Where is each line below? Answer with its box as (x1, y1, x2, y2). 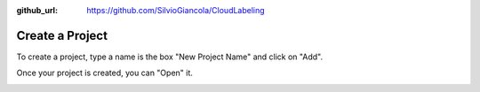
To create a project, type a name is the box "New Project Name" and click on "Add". (16, 51, 324, 62)
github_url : (16, 5, 58, 15)
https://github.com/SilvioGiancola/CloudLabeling (86, 5, 266, 15)
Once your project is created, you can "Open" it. (16, 67, 193, 79)
